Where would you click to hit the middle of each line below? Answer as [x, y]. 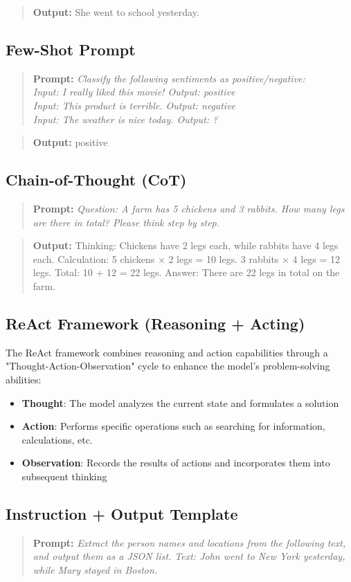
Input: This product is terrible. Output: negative [134, 105]
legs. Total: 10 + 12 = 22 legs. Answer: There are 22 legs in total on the [186, 272]
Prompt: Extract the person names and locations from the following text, [189, 542]
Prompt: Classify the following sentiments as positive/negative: [169, 78]
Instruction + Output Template [122, 513]
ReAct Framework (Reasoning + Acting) [155, 323]
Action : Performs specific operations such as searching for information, [173, 426]
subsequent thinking [64, 476]
